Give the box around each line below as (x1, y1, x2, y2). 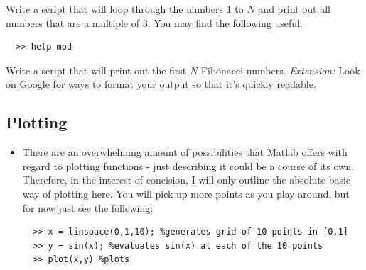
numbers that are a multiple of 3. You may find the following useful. (6, 15, 303, 30)
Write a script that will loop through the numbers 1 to (6, 1, 244, 16)
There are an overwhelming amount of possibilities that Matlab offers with (22, 145, 348, 159)
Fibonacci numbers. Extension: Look (200, 62, 360, 77)
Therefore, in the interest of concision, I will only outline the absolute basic (22, 172, 351, 187)
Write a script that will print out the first (6, 62, 187, 77)
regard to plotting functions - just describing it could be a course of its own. (22, 158, 354, 173)
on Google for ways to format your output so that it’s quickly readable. (6, 77, 316, 91)
